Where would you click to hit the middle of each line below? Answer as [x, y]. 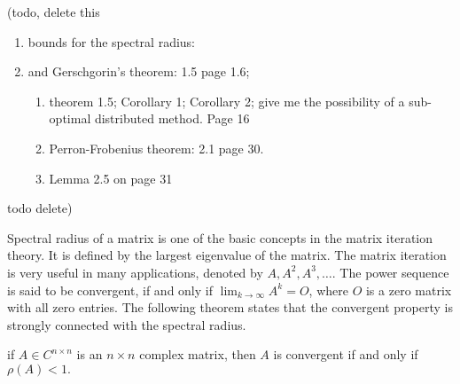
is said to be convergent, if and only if [110, 290]
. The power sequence [390, 272]
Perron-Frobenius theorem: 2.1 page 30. [156, 148]
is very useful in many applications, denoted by [135, 272]
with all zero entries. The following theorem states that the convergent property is [230, 307]
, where [328, 290]
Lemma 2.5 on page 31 [111, 178]
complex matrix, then [198, 354]
